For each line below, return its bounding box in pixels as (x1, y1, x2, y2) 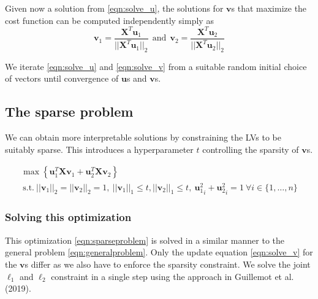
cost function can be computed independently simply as (5, 14, 214, 26)
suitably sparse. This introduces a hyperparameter (5, 142, 194, 155)
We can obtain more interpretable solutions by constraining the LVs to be (5, 131, 282, 144)
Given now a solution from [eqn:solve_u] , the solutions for (5, 2, 224, 14)
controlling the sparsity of (202, 142, 299, 155)
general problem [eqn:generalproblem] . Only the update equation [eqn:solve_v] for (5, 246, 313, 258)
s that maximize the (231, 2, 307, 14)
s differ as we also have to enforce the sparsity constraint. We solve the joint (25, 257, 311, 270)
